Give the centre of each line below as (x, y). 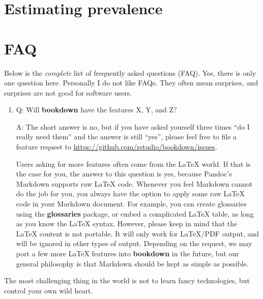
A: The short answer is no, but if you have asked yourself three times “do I (133, 126)
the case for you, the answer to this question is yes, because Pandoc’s (124, 174)
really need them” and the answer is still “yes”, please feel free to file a (126, 137)
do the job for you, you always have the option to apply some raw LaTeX (130, 193)
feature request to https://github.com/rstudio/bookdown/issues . (116, 147)
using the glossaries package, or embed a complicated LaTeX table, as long (135, 213)
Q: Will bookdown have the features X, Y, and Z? (96, 110)
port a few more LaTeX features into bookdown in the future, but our (127, 253)
